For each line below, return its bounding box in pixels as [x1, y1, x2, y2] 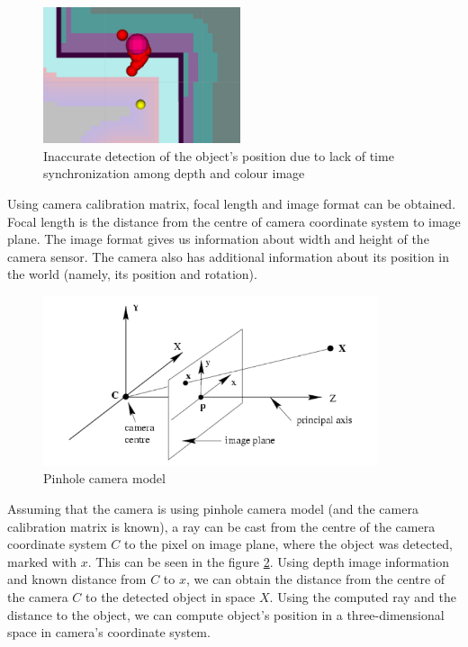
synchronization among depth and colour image [43, 164, 305, 183]
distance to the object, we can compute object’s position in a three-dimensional [7, 605, 445, 624]
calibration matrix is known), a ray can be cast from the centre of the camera [7, 517, 436, 535]
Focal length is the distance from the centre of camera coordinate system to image [7, 211, 461, 230]
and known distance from [7, 570, 147, 589]
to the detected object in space [85, 588, 256, 607]
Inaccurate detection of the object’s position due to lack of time [43, 146, 394, 165]
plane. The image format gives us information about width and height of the [7, 229, 429, 248]
